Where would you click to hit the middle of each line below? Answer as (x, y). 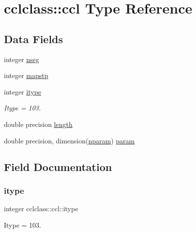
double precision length (38, 124)
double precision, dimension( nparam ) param (69, 140)
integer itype (23, 91)
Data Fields (34, 39)
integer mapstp (26, 75)
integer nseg (22, 59)
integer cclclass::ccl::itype (41, 209)
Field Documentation (58, 166)
